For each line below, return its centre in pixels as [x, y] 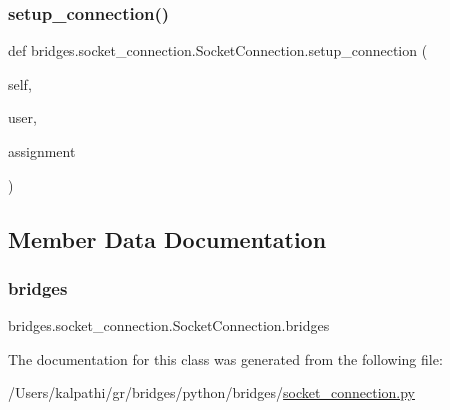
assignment [42, 151]
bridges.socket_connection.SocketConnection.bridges [169, 325]
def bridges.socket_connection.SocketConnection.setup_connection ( [218, 50]
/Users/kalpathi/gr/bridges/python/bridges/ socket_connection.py [211, 392]
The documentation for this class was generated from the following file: [225, 358]
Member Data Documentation [167, 238]
